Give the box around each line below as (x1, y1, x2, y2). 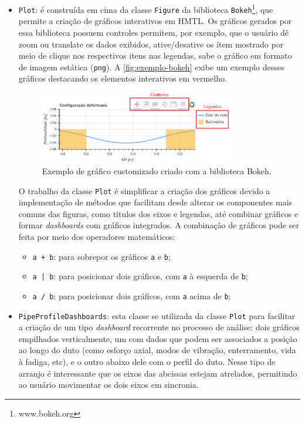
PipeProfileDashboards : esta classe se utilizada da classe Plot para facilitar (18, 309, 296, 322)
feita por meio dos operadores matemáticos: (18, 230, 175, 242)
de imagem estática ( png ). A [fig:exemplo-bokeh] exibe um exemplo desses (18, 60, 284, 73)
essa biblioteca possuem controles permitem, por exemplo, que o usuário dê (18, 26, 289, 38)
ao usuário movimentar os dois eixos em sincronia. (18, 378, 199, 391)
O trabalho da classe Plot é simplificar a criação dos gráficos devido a (18, 184, 270, 197)
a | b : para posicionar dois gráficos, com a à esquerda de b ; (32, 270, 248, 282)
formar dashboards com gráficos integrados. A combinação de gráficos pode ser (18, 219, 299, 231)
